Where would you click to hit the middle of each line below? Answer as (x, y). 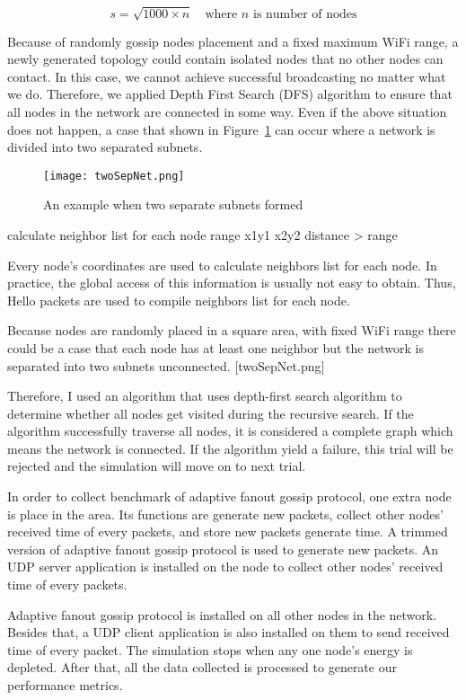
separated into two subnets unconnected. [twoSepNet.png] (166, 365)
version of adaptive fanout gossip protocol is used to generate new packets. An (223, 549)
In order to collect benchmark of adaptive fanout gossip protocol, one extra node (229, 496)
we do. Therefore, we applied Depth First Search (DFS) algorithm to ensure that (230, 94)
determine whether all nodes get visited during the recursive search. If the (211, 413)
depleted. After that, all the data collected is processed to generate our (202, 667)
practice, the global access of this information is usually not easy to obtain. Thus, (232, 283)
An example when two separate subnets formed (173, 204)
